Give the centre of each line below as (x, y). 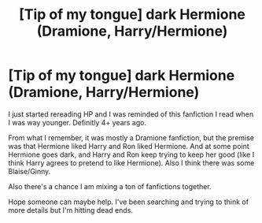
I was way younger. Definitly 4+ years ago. (77, 122)
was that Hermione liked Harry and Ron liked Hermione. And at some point (129, 146)
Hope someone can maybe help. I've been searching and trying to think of (129, 202)
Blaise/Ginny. (30, 171)
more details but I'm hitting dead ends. (71, 210)
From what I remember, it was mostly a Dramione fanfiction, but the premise (131, 138)
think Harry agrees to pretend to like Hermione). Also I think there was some (131, 162)
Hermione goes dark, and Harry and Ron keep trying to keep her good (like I (131, 154)
